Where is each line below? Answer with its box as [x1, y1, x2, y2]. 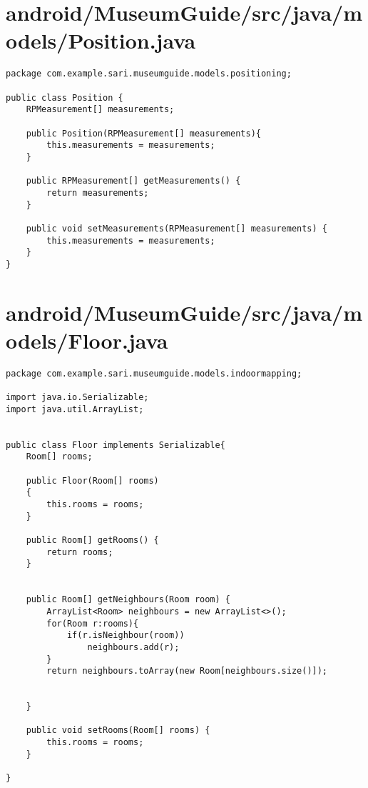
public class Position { [6, 92, 123, 103]
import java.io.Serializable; [6, 392, 149, 403]
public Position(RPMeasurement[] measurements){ [26, 128, 261, 139]
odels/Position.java [6, 26, 196, 55]
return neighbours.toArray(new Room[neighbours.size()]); [46, 666, 328, 677]
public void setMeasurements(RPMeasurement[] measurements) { [26, 223, 328, 234]
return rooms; [46, 547, 113, 557]
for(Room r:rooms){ [46, 618, 139, 629]
